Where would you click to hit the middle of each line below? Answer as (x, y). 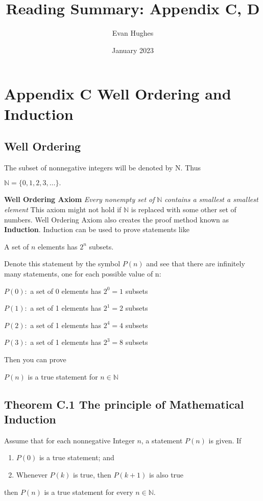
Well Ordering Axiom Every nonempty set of (79, 199)
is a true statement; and (77, 457)
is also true (166, 474)
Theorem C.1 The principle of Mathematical (124, 404)
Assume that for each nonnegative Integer (69, 440)
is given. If (225, 440)
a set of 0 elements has (66, 291)
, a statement (162, 440)
